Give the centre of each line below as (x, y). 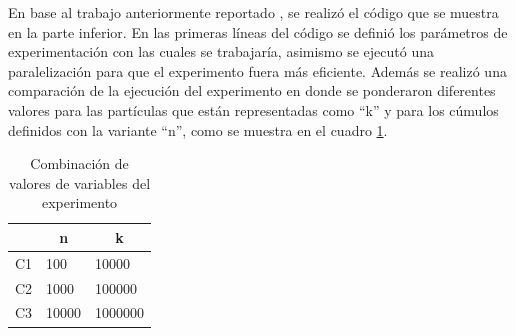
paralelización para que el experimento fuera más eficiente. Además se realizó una (257, 70)
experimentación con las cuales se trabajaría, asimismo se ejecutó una (221, 51)
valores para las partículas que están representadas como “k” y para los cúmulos (253, 109)
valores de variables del (80, 182)
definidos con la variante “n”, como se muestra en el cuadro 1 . (198, 129)
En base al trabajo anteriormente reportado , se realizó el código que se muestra (253, 12)
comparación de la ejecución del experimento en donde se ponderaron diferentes (252, 90)
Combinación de (79, 163)
